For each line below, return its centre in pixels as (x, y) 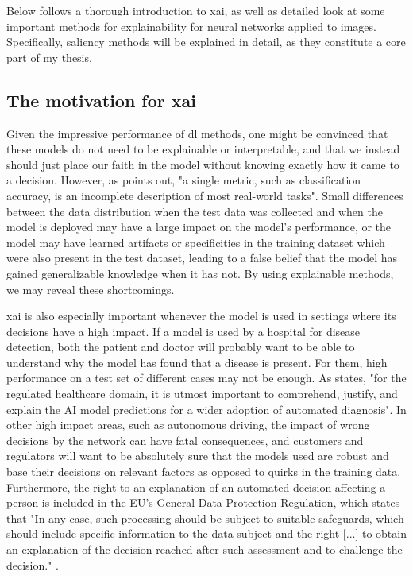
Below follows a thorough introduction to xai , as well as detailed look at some (196, 10)
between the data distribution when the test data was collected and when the (195, 211)
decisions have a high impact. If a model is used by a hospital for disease (183, 331)
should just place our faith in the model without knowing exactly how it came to (203, 164)
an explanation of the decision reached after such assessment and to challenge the (205, 549)
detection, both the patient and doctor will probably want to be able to (181, 347)
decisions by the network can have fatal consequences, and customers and (185, 440)
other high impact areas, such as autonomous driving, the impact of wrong (188, 425)
